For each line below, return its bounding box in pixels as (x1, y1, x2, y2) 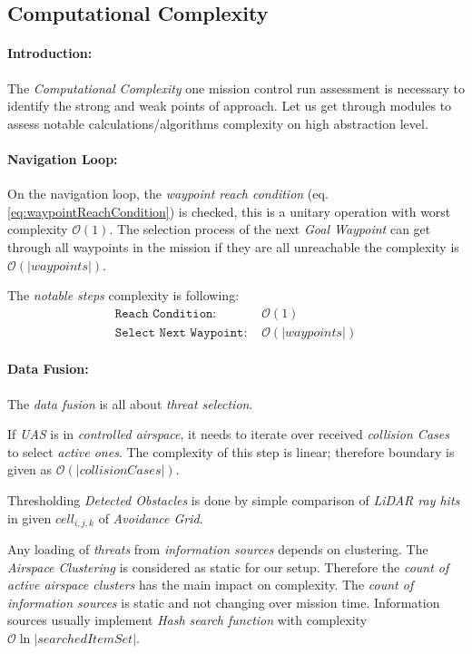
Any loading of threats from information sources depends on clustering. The (7, 540, 428, 558)
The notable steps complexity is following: (7, 286, 240, 305)
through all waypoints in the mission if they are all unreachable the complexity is (7, 237, 459, 256)
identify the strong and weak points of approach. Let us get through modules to (7, 96, 452, 115)
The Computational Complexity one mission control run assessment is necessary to (7, 78, 465, 97)
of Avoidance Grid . (98, 508, 203, 527)
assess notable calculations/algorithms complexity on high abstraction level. (7, 113, 428, 132)
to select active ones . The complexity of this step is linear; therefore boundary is (7, 442, 455, 461)
